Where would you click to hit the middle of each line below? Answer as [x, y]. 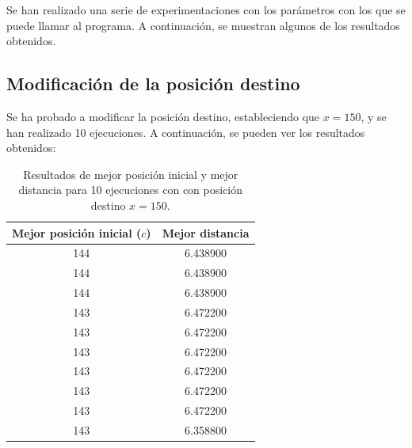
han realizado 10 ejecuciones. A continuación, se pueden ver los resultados [186, 132]
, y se [374, 116]
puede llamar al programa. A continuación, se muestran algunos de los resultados [203, 25]
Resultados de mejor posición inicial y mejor [131, 174]
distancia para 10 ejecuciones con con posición [131, 190]
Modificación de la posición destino [153, 84]
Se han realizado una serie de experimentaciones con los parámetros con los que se [206, 9]
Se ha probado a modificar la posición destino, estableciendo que [163, 116]
